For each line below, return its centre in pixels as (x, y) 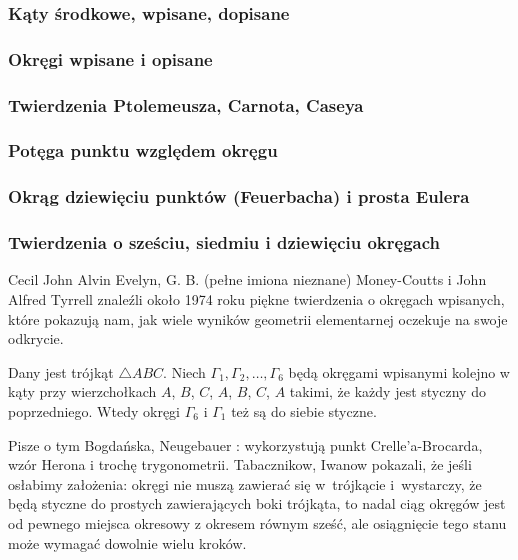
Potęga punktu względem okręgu (143, 150)
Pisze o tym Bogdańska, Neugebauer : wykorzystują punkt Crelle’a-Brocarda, (245, 444)
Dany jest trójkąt (61, 371)
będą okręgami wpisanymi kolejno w (399, 371)
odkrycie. (36, 338)
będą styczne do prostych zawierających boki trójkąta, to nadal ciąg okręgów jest (257, 503)
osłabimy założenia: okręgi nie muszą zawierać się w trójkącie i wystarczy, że (245, 483)
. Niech (184, 371)
